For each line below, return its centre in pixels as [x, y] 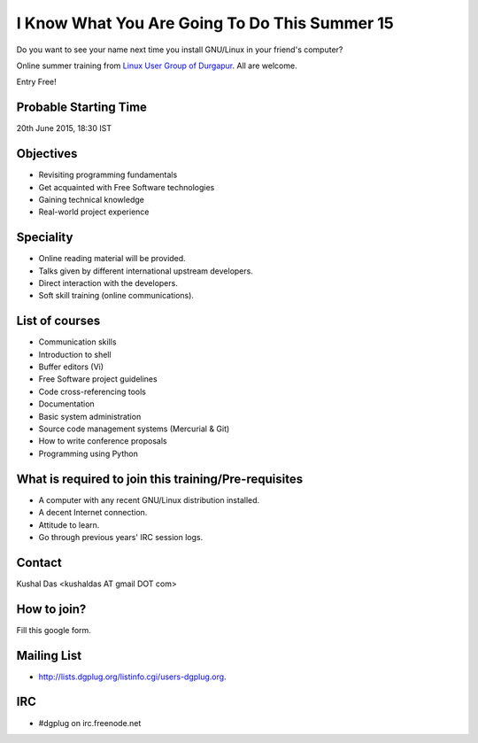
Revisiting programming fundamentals [108, 175]
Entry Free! [36, 82]
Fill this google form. [54, 630]
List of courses [58, 321]
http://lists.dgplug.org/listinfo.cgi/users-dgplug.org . [132, 677]
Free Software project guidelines [98, 379]
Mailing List [49, 655]
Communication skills [77, 342]
